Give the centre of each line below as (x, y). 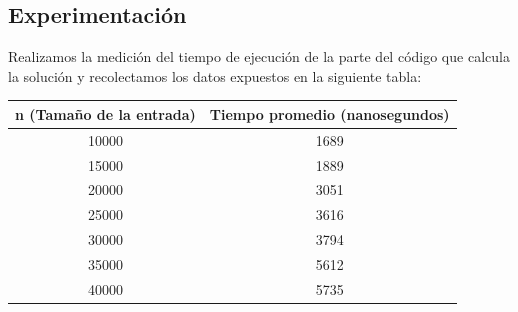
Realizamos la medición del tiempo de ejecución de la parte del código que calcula (259, 56)
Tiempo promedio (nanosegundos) (329, 113)
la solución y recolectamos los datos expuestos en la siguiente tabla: (215, 75)
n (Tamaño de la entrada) (105, 113)
